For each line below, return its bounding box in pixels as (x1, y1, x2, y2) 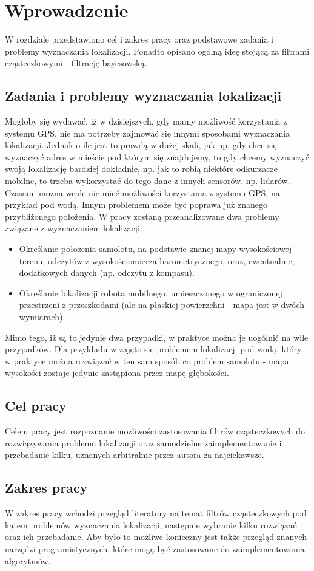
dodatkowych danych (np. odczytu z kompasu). (19, 266, 195, 279)
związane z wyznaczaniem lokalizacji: (5, 222, 142, 234)
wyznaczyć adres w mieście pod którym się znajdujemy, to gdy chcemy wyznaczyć (5, 150, 309, 163)
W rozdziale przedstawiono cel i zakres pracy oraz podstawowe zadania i (5, 33, 273, 46)
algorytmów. (5, 554, 51, 567)
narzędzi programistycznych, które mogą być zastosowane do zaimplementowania (5, 542, 305, 555)
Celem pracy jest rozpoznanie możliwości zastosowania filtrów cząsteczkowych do (5, 425, 306, 437)
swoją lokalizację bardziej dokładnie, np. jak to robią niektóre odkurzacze (5, 162, 278, 175)
